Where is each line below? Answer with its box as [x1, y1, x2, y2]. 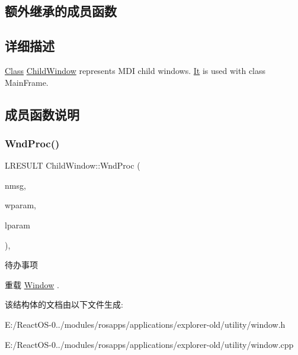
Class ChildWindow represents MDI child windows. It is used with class [5, 64, 266, 76]
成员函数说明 [5, 105, 79, 123]
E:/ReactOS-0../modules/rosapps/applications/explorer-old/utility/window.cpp [5, 338, 294, 350]
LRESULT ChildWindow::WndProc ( [5, 159, 140, 172]
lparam [5, 218, 30, 231]
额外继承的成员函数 [5, 2, 117, 20]
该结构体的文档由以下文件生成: [5, 298, 123, 311]
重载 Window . [5, 278, 59, 291]
